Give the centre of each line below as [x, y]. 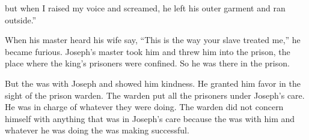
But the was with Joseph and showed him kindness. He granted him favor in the [153, 83]
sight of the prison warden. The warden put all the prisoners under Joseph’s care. [155, 95]
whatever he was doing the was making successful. [97, 130]
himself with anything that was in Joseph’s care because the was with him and [150, 118]
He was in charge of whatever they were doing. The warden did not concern [144, 107]
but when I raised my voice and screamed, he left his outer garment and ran [145, 8]
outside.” [21, 19]
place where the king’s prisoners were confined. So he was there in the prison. [147, 63]
